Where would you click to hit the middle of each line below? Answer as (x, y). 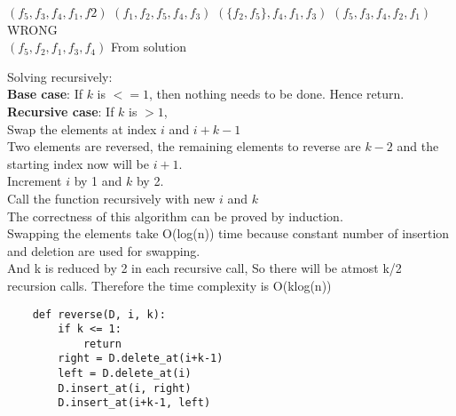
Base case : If (45, 94)
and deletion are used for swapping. (104, 250)
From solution (148, 47)
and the (418, 146)
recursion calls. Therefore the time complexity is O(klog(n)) (169, 285)
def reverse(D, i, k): (99, 314)
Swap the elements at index (82, 128)
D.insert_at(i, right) (125, 388)
